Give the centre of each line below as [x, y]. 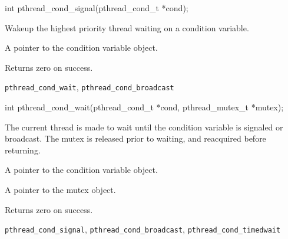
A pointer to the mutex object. [60, 189]
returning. [23, 150]
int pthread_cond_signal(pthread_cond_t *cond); [97, 8]
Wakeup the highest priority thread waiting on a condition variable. [127, 27]
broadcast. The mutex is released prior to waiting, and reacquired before [135, 138]
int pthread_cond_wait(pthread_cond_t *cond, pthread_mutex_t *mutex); [144, 107]
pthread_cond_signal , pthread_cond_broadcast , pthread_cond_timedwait [143, 229]
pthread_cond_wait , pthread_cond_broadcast [90, 87]
